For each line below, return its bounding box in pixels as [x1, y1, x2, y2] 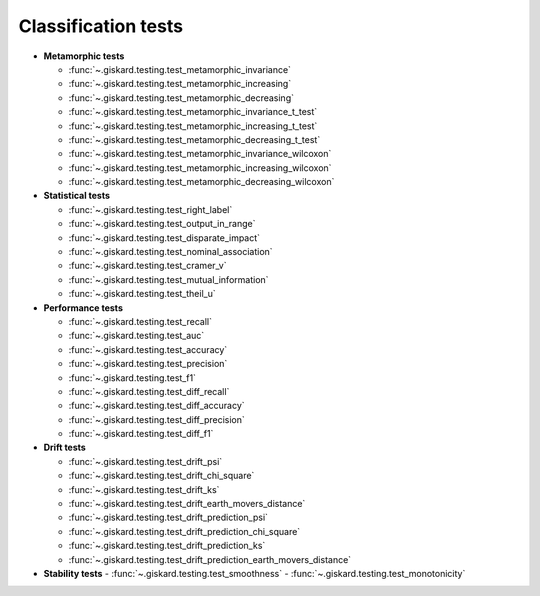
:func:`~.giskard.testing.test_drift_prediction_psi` [68, 511, 269, 524]
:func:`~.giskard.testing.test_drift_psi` [68, 455, 223, 467]
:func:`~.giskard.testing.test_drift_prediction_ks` [68, 540, 266, 552]
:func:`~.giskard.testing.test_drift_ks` [68, 483, 220, 495]
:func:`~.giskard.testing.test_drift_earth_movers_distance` [68, 498, 306, 510]
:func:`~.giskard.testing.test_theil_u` [68, 288, 216, 300]
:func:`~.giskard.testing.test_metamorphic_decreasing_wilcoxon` [68, 176, 335, 188]
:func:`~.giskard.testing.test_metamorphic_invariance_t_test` [68, 106, 318, 118]
